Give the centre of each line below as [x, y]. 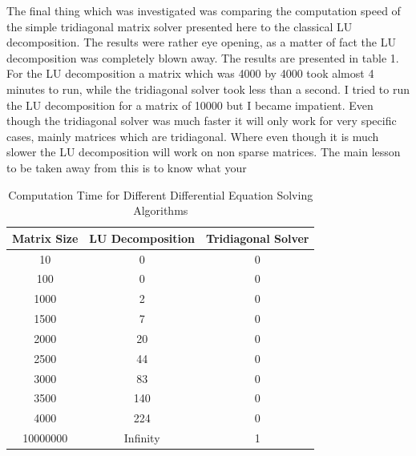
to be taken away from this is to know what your [127, 167]
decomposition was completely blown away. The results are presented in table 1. [203, 57]
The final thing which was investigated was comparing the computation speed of [204, 10]
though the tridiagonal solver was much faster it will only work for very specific [202, 121]
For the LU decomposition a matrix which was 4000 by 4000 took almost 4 [190, 73]
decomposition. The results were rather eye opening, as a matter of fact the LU [201, 42]
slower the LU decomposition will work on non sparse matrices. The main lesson [204, 152]
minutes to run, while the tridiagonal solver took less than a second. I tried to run [208, 89]
